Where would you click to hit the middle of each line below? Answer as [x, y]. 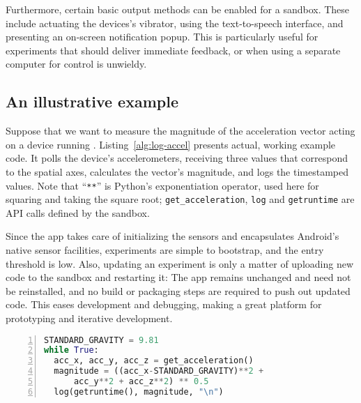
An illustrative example [92, 101]
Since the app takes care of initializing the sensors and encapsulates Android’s [172, 236]
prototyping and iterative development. [89, 318]
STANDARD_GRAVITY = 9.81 [101, 340]
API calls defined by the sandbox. [78, 212]
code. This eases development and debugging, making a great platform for [164, 304]
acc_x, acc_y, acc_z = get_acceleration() [154, 361]
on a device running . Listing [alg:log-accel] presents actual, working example [171, 144]
